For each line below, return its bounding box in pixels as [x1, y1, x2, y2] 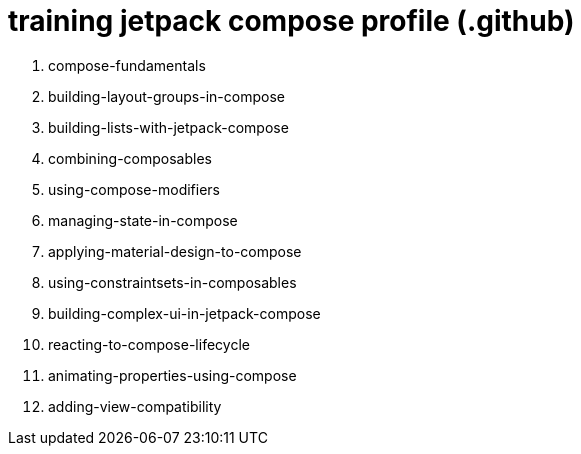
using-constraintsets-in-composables [48, 273, 297, 291]
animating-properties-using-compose [48, 366, 297, 384]
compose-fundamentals [48, 56, 206, 74]
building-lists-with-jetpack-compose [48, 118, 289, 136]
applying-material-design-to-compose [48, 242, 302, 260]
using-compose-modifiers [48, 180, 220, 198]
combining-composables [48, 149, 212, 167]
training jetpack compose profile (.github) [8, 4, 575, 38]
